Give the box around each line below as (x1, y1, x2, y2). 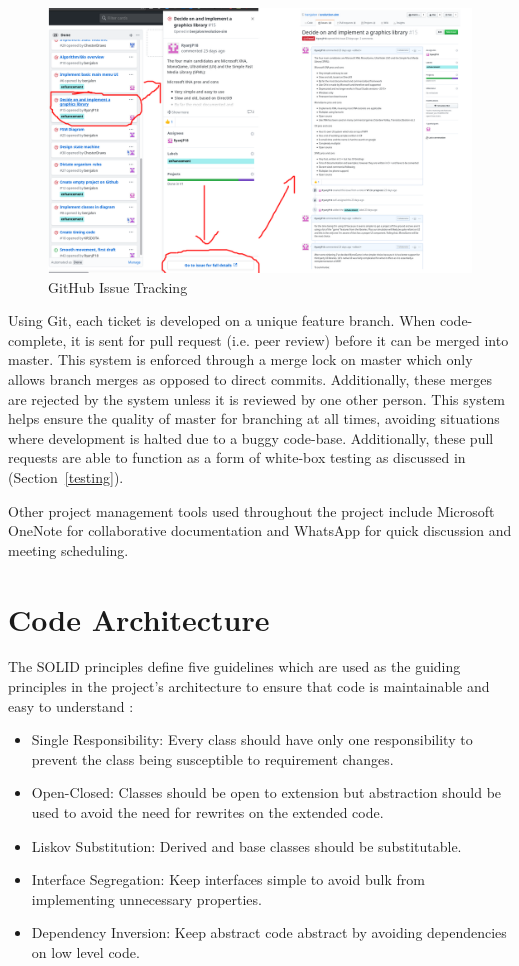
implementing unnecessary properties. (31, 888, 262, 909)
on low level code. (31, 941, 140, 962)
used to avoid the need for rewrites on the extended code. (31, 802, 384, 822)
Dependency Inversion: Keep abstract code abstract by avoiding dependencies (31, 922, 507, 943)
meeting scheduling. (8, 539, 129, 560)
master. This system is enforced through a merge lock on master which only (8, 349, 473, 370)
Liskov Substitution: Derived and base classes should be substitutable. (31, 835, 462, 856)
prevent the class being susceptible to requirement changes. (31, 748, 394, 769)
